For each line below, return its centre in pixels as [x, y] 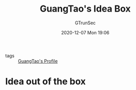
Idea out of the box [46, 82]
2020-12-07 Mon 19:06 [85, 32]
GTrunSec [85, 23]
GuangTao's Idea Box [85, 9]
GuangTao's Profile [38, 61]
